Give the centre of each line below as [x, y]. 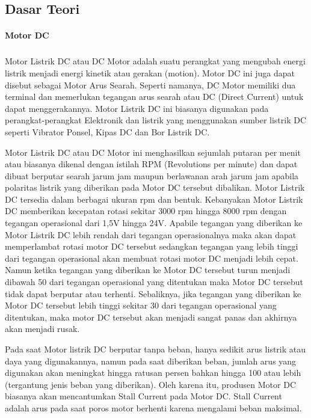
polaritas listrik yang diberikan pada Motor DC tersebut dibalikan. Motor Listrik [155, 187]
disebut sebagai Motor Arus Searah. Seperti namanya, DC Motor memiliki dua [150, 85]
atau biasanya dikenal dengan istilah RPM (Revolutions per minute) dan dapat [151, 164]
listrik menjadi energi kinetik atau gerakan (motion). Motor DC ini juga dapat [150, 72]
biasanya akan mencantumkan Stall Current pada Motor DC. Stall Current [143, 396]
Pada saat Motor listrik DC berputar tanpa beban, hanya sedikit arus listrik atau [155, 349]
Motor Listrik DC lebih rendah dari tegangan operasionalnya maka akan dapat [151, 234]
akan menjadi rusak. [42, 329]
